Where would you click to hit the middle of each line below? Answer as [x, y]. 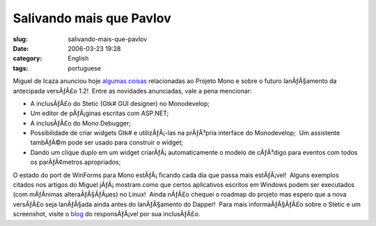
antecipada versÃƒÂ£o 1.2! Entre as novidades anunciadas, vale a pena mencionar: [132, 91]
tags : [21, 68]
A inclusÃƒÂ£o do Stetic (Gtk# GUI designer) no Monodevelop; [120, 103]
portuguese [84, 68]
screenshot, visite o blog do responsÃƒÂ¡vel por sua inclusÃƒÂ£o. [107, 214]
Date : [21, 48]
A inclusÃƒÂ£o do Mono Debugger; [81, 123]
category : [28, 59]
